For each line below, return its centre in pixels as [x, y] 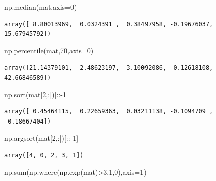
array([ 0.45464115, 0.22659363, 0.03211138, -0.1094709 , [109, 112]
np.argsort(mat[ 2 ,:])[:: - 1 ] [41, 138]
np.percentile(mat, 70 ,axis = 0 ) [49, 50]
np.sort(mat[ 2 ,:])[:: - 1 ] [36, 94]
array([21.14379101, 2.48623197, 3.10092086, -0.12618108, [109, 68]
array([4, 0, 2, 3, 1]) [44, 155]
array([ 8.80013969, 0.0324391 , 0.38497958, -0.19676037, [109, 24]
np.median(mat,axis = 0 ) [41, 7]
